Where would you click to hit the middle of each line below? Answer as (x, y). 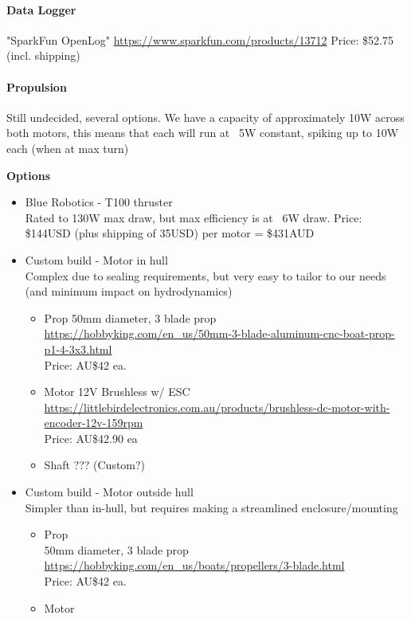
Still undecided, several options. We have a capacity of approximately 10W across (205, 117)
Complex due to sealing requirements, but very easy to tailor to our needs (205, 275)
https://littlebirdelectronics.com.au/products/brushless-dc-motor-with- (217, 407)
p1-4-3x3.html (78, 349)
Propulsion (37, 86)
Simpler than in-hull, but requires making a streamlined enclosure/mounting (211, 507)
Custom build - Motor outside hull (109, 492)
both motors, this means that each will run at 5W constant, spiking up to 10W (203, 133)
